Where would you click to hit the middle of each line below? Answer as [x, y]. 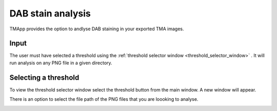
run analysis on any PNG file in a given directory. [61, 63]
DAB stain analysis [50, 13]
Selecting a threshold [44, 77]
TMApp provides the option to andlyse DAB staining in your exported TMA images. [97, 29]
